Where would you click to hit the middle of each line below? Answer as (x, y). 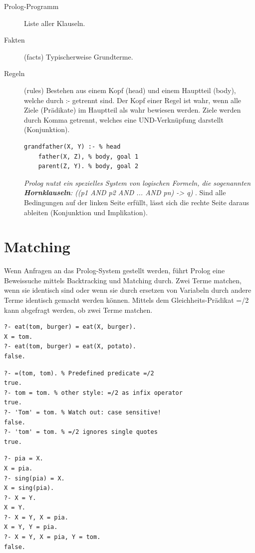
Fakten (14, 40)
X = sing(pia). (29, 488)
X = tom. (18, 337)
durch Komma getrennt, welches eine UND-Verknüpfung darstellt (124, 119)
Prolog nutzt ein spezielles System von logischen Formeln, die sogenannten (137, 182)
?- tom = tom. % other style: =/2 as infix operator (93, 393)
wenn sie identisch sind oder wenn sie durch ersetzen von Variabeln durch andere (128, 290)
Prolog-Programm (31, 6)
